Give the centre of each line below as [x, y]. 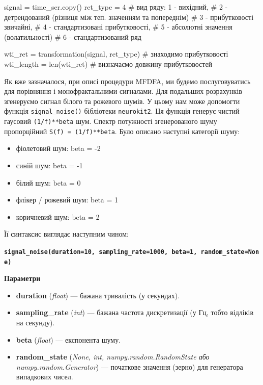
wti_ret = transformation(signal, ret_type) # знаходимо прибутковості [116, 54]
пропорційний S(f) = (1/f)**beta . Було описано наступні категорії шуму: [122, 131]
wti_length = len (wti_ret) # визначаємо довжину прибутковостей [108, 63]
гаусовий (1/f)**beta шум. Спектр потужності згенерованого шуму [111, 121]
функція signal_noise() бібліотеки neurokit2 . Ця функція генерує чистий [122, 111]
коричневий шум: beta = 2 [58, 216]
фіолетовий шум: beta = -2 [58, 148]
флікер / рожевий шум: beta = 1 [67, 200]
